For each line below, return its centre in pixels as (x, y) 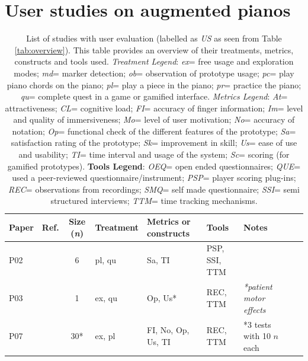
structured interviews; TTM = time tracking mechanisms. (154, 201)
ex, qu (106, 298)
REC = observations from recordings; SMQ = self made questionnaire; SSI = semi (154, 189)
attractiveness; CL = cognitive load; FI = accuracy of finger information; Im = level (154, 108)
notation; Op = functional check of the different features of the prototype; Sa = (154, 131)
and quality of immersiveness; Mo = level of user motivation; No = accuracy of (154, 119)
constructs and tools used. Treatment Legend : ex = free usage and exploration (154, 61)
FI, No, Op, (168, 330)
